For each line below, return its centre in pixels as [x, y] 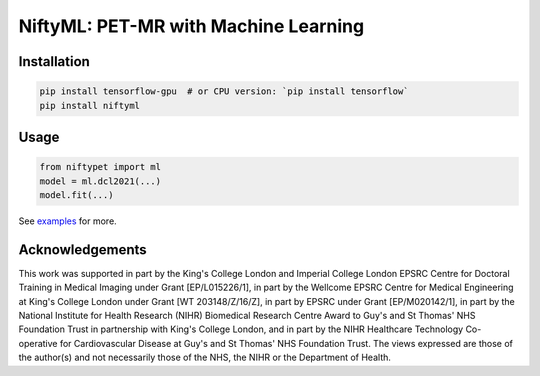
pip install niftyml [89, 105]
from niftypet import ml [100, 167]
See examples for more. [67, 221]
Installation [54, 61]
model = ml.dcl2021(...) [100, 181]
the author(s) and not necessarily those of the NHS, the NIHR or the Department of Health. [205, 357]
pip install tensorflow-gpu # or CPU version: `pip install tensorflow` [224, 91]
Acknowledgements [82, 249]
